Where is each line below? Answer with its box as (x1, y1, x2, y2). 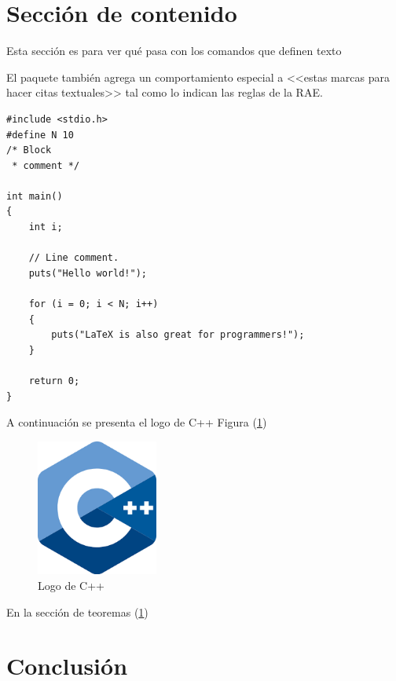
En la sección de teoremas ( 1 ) (6, 603, 148, 620)
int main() (6, 190, 63, 202)
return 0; (28, 375, 80, 386)
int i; (28, 222, 63, 233)
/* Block (6, 145, 52, 156)
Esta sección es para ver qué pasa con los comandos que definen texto (6, 42, 342, 59)
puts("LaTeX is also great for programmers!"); (51, 329, 305, 341)
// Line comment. (28, 252, 119, 264)
